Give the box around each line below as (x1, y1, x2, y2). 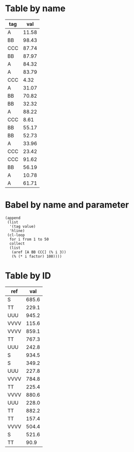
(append (5, 215, 21, 220)
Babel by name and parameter (5, 199, 129, 211)
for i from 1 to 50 (9, 237, 49, 242)
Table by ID (5, 270, 51, 281)
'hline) (9, 228, 25, 233)
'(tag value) (9, 224, 36, 229)
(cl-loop (7, 233, 25, 237)
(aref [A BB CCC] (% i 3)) (11, 250, 67, 255)
